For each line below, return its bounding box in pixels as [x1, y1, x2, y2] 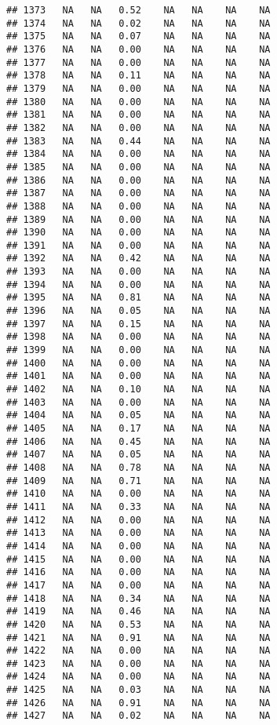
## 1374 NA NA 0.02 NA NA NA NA [6, 17, 271, 29]
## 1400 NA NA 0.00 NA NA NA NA [6, 357, 271, 369]
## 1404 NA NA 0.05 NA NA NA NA [6, 410, 271, 421]
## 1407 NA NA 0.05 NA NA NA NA [6, 449, 271, 461]
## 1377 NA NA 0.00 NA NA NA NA [6, 56, 271, 68]
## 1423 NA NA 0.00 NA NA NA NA [6, 658, 271, 669]
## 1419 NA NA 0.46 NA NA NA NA [6, 606, 271, 618]
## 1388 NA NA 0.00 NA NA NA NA [6, 200, 271, 212]
